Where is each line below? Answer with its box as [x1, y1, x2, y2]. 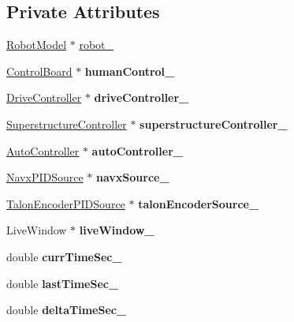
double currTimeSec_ [6, 248, 122, 264]
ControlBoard [6, 62, 73, 79]
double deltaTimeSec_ [6, 301, 127, 318]
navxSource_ [96, 169, 169, 185]
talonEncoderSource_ [138, 195, 259, 212]
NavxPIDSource [6, 169, 84, 185]
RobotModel [6, 36, 67, 53]
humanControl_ [84, 62, 175, 79]
